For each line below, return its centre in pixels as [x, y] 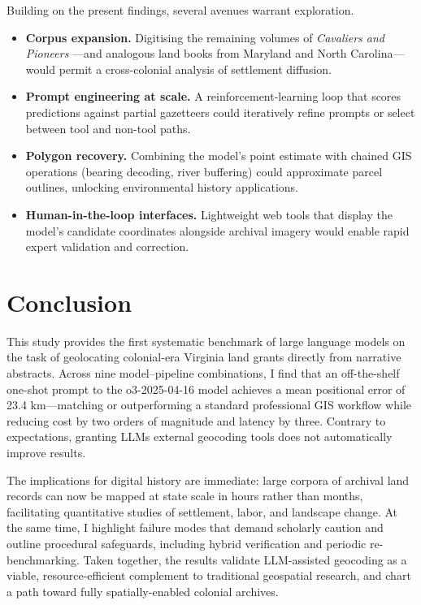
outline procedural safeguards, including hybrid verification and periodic [187, 543]
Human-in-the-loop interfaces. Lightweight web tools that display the [209, 214]
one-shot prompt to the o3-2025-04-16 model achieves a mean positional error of [206, 389]
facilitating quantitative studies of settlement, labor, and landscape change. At [202, 511]
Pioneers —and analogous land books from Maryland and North [186, 53]
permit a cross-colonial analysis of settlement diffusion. [195, 69]
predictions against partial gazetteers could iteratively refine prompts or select [220, 112]
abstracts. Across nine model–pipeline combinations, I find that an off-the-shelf [203, 373]
